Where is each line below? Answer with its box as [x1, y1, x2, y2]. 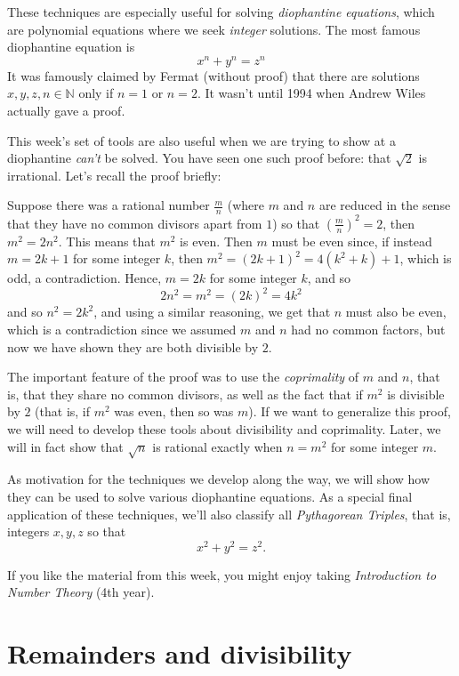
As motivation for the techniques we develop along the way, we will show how [7, 470, 431, 488]
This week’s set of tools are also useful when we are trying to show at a [7, 131, 396, 149]
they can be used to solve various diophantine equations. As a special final [7, 487, 413, 505]
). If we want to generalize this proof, [248, 402, 451, 421]
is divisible [387, 384, 445, 403]
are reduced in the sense [318, 196, 451, 214]
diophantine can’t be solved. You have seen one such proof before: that [7, 149, 391, 167]
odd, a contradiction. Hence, [7, 269, 162, 287]
